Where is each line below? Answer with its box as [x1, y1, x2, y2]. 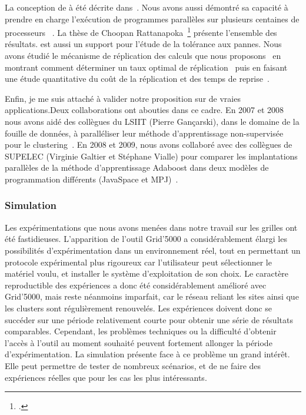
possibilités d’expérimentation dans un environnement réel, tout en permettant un [5, 244, 301, 256]
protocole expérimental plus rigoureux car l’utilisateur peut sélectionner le [5, 255, 272, 268]
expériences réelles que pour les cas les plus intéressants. [5, 371, 207, 383]
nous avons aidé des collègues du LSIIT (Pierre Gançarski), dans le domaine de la [5, 115, 300, 127]
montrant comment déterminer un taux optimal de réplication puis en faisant [5, 61, 288, 73]
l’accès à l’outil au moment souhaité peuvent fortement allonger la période [5, 336, 272, 348]
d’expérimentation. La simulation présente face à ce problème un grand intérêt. [5, 348, 290, 360]
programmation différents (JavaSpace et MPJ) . [5, 172, 178, 185]
